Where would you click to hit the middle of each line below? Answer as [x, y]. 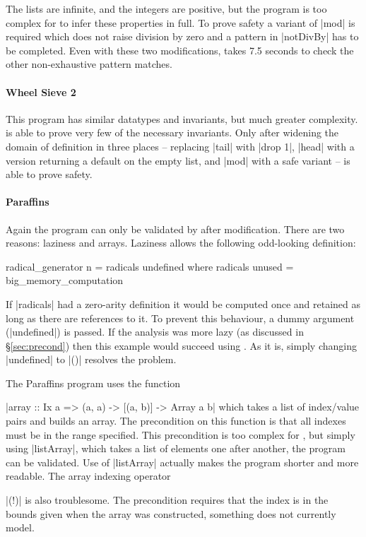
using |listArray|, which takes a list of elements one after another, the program [176, 448]
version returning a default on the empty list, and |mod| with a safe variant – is [178, 160]
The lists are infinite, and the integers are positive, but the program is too [166, 8]
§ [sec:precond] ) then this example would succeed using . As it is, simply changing [181, 345]
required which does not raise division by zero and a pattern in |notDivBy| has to [182, 36]
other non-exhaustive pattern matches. [89, 64]
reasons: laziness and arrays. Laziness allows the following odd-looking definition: [181, 243]
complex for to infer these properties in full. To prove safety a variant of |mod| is [181, 22]
